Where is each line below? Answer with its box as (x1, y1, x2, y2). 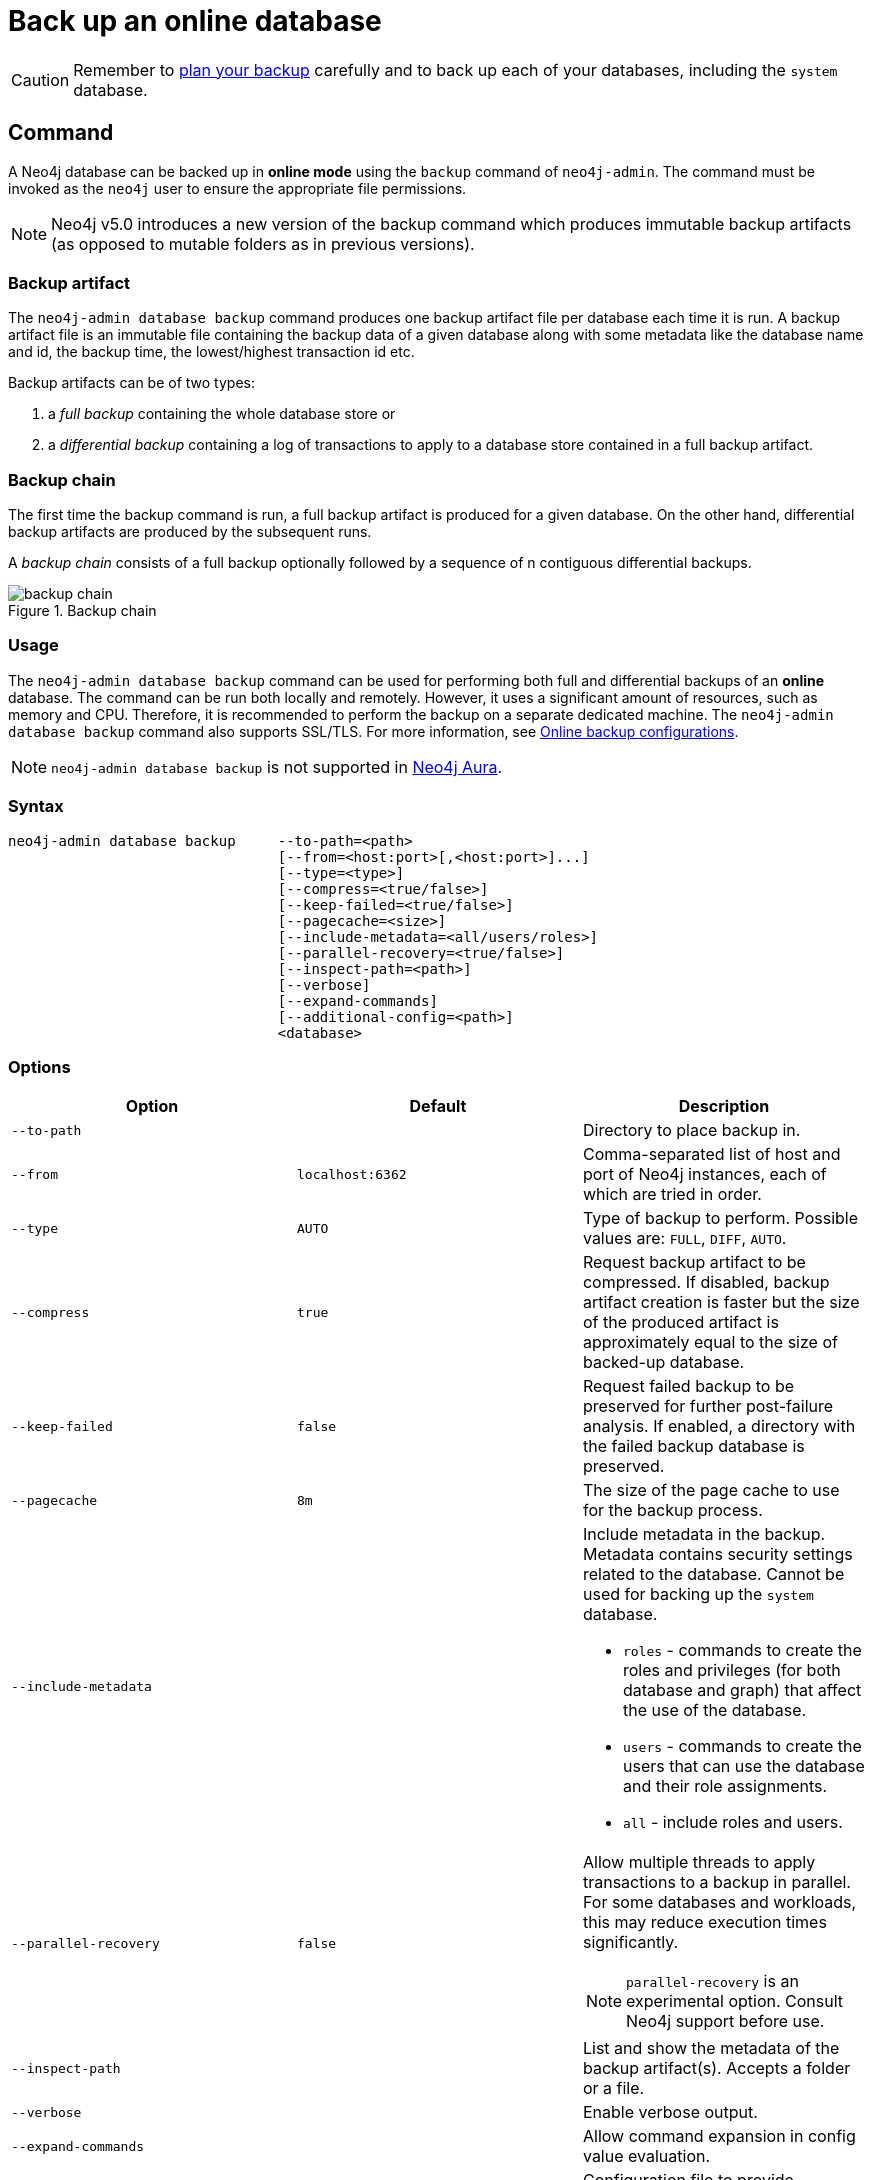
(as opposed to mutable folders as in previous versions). (51, 233, 475, 254)
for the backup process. (582, 1500, 763, 1521)
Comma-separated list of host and (582, 1144, 841, 1165)
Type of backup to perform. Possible (582, 1208, 859, 1229)
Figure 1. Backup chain (8, 602, 157, 620)
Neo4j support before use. (626, 2011, 825, 2032)
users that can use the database (622, 1756, 865, 1777)
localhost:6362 (296, 1166, 407, 1182)
